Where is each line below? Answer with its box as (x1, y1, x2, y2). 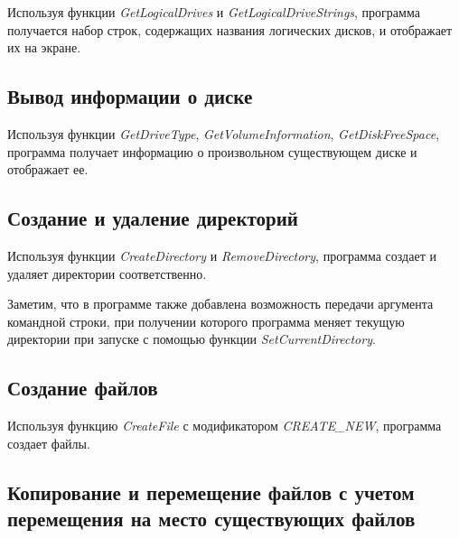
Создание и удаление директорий (7, 204, 298, 232)
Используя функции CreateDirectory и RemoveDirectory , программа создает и (7, 246, 436, 264)
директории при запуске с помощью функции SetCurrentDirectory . (7, 329, 376, 348)
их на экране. (7, 38, 81, 57)
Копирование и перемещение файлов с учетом (7, 478, 415, 506)
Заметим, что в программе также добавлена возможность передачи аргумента (7, 294, 434, 313)
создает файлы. (7, 433, 90, 452)
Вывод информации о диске (7, 82, 253, 110)
